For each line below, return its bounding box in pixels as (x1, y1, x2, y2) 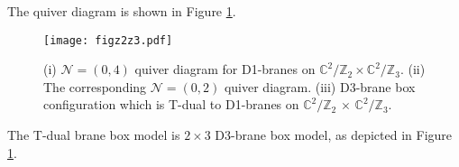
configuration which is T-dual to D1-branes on (43, 95, 299, 114)
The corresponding (43, 77, 147, 96)
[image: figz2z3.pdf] (43, 33, 173, 47)
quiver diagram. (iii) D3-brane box (224, 77, 416, 96)
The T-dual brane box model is (7, 125, 180, 144)
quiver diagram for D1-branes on (134, 60, 316, 79)
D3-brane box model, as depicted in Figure (215, 125, 453, 144)
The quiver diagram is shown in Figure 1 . (7, 2, 236, 20)
